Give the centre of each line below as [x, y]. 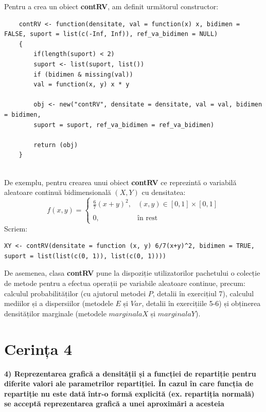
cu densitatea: [164, 192]
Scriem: [16, 228]
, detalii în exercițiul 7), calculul [203, 293]
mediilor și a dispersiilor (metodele [59, 303]
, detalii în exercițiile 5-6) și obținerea [201, 303]
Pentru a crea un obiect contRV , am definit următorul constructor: [111, 6]
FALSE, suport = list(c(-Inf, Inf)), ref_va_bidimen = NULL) [111, 34]
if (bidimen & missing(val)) [83, 74]
